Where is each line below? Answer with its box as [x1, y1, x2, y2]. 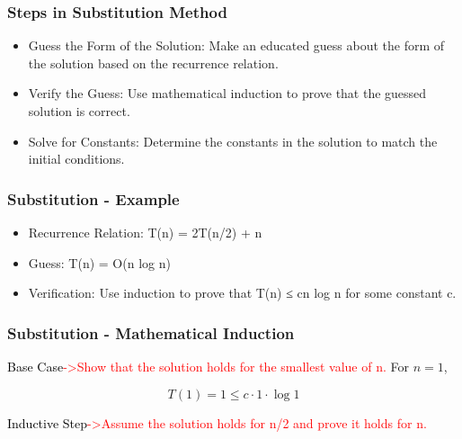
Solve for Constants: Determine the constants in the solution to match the [28, 131, 438, 150]
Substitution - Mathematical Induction [7, 321, 295, 344]
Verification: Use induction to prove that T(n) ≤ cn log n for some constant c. [28, 283, 457, 302]
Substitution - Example [7, 187, 180, 210]
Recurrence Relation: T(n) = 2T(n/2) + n [28, 223, 262, 241]
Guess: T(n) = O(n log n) [28, 253, 171, 272]
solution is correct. [28, 102, 130, 120]
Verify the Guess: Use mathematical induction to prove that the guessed [28, 84, 427, 103]
